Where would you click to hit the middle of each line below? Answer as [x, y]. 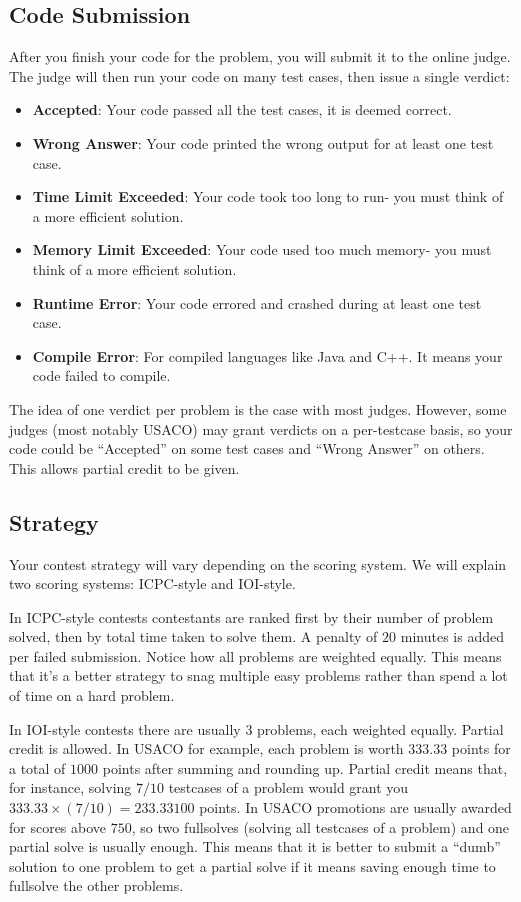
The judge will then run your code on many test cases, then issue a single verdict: [259, 75]
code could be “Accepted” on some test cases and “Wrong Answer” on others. [247, 448]
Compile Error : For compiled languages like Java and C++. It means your [267, 355]
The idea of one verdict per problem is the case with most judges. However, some [258, 408]
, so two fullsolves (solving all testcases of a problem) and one [320, 826]
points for [481, 748]
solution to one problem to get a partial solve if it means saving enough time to [252, 865]
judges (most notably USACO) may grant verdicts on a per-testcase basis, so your [261, 428]
